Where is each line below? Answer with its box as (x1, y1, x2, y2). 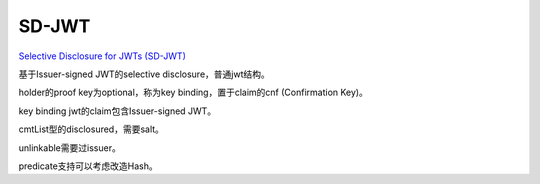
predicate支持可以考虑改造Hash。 (18, 160, 159, 172)
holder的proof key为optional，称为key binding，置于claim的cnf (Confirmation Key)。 (18, 86, 369, 99)
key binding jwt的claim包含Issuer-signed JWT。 (18, 105, 217, 117)
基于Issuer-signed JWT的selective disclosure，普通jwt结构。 (18, 68, 270, 80)
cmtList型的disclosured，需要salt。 (18, 123, 165, 135)
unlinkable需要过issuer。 (18, 141, 122, 154)
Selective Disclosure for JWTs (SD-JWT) (18, 50, 187, 62)
